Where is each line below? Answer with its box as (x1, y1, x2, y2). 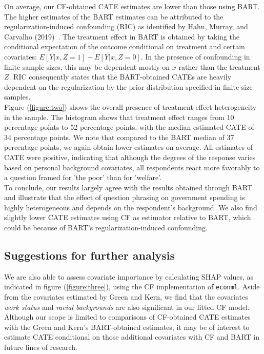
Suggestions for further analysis (4, 247, 175, 263)
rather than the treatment (178, 61, 260, 72)
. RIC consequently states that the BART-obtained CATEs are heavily (9, 71, 232, 82)
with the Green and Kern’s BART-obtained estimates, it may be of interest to (4, 321, 250, 332)
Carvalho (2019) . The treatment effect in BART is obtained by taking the (4, 31, 240, 42)
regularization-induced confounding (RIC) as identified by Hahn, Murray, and (4, 21, 248, 32)
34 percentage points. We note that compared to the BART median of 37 (4, 131, 234, 142)
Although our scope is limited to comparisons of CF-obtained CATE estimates (4, 311, 251, 322)
